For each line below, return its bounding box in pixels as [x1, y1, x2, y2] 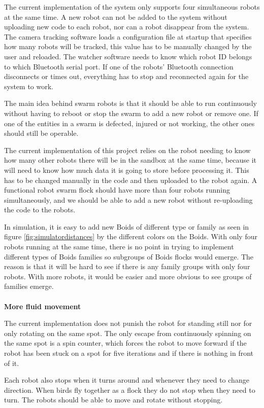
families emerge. [4, 281, 54, 291]
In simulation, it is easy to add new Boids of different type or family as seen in [4, 221, 249, 232]
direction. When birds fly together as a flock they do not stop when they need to [4, 384, 255, 395]
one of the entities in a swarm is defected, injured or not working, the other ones [4, 118, 255, 128]
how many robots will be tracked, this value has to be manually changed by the [4, 41, 252, 52]
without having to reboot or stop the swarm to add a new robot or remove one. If [4, 107, 258, 118]
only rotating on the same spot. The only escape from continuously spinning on [4, 327, 251, 338]
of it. [4, 357, 19, 368]
